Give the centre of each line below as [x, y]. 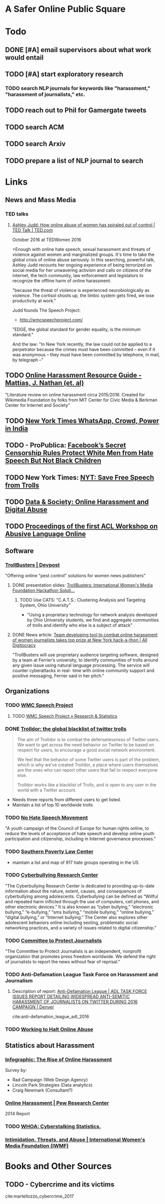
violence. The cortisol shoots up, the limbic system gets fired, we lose [83, 295]
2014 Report [18, 1114]
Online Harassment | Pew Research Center [57, 1103]
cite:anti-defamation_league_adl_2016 [51, 1017]
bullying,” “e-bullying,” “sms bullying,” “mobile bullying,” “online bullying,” [80, 912]
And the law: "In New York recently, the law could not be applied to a [82, 344]
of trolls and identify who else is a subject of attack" [80, 625]
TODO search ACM [34, 127]
